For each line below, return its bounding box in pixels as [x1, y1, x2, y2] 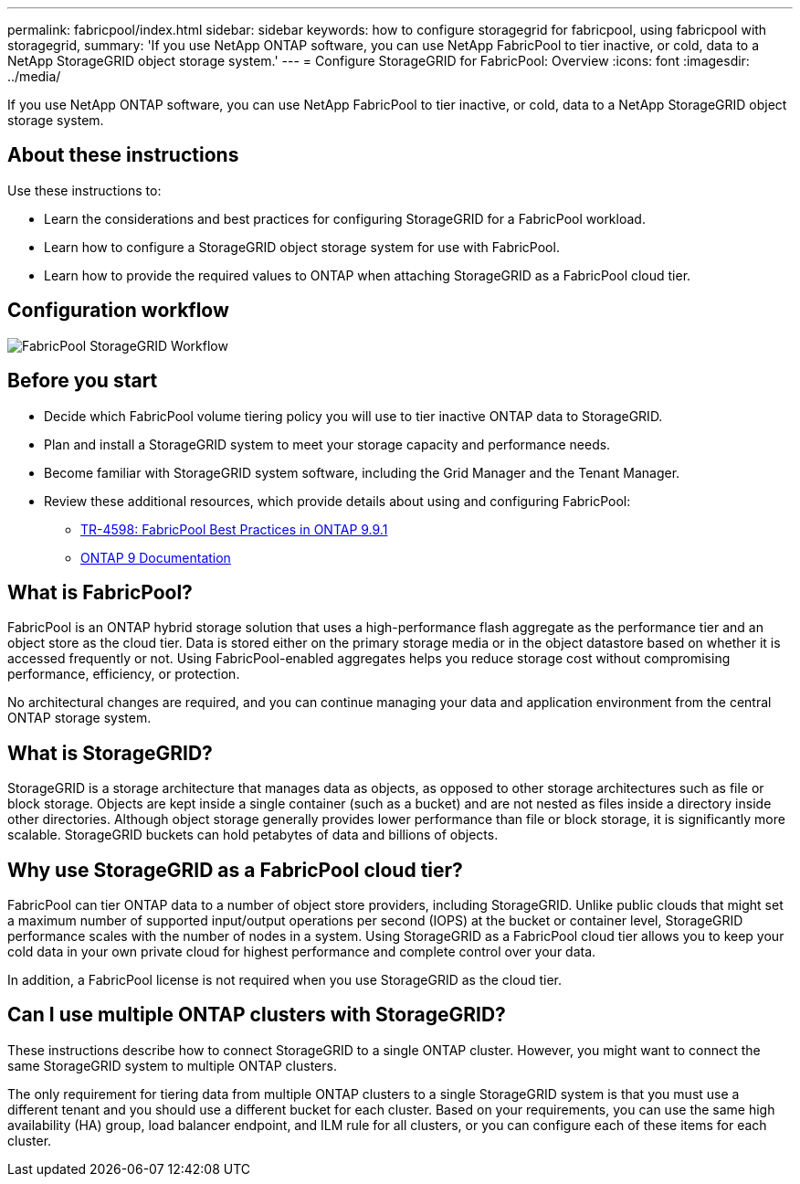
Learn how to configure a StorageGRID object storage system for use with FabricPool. [44, 238, 560, 255]
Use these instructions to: [7, 182, 162, 198]
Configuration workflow [7, 299, 229, 322]
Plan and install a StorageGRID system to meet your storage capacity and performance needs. [44, 436, 611, 452]
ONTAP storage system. [7, 710, 152, 726]
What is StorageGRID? [7, 741, 213, 765]
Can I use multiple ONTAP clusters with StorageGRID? [7, 1003, 506, 1027]
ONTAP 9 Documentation [80, 549, 231, 566]
